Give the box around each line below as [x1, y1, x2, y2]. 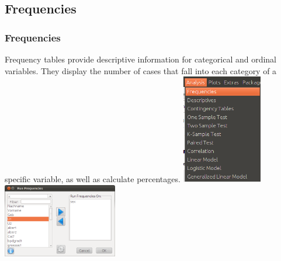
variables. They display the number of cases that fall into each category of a [5, 64, 277, 76]
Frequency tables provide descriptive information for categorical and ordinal [5, 53, 277, 65]
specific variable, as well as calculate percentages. [5, 173, 181, 185]
